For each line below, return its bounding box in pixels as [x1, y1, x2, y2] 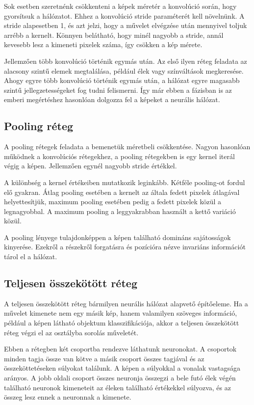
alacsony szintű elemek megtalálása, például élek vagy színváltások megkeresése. [4, 65, 244, 76]
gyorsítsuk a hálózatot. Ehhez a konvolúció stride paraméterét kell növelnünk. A [4, 10, 245, 21]
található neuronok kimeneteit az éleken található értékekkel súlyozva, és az [4, 382, 231, 392]
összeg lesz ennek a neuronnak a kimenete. [4, 392, 131, 402]
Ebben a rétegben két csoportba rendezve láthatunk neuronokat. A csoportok [4, 344, 237, 354]
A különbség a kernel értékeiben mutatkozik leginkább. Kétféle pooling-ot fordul [4, 177, 245, 187]
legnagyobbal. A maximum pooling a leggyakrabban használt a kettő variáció [4, 206, 236, 216]
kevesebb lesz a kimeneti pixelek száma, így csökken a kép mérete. [4, 39, 203, 50]
